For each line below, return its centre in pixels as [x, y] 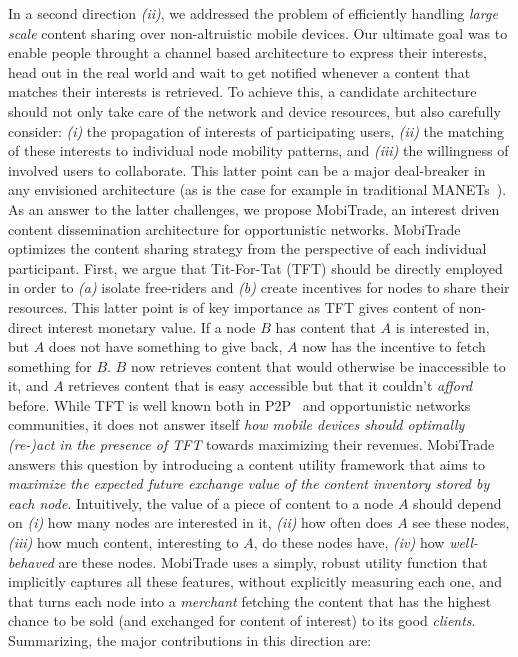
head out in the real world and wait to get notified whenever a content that [239, 71]
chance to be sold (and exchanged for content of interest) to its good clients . [242, 620]
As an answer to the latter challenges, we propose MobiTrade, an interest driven [254, 208]
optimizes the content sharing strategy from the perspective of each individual [247, 248]
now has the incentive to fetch [394, 346]
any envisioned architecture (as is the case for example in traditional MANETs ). [257, 189]
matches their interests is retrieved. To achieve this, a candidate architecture [242, 91]
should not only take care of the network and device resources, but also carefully [254, 110]
